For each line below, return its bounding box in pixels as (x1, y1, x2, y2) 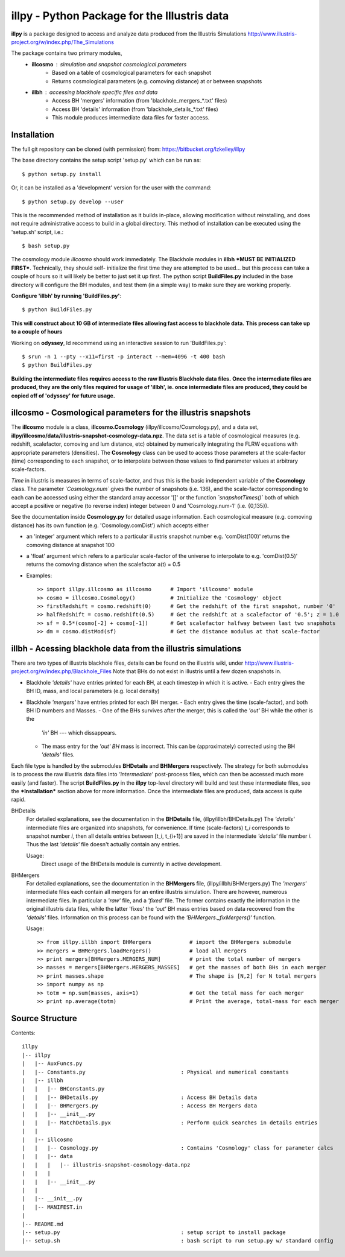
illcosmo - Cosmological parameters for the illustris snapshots (11, 408, 251, 418)
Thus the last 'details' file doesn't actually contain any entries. (26, 841, 180, 848)
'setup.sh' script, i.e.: (11, 228, 63, 235)
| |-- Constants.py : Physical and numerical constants (22, 1068, 290, 1075)
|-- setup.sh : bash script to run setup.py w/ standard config (22, 1237, 334, 1244)
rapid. (11, 796, 26, 803)
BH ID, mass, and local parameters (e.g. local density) (26, 688, 160, 695)
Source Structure (11, 1013, 78, 1024)
